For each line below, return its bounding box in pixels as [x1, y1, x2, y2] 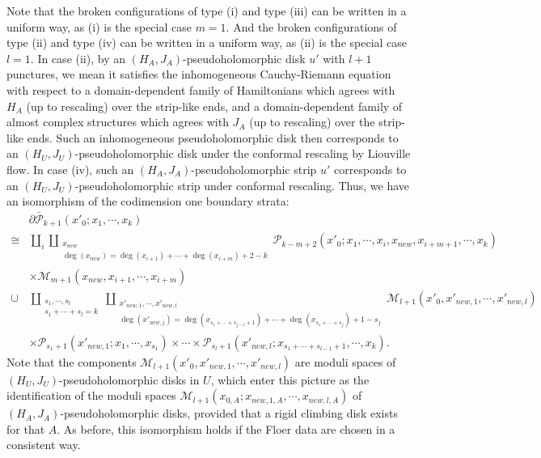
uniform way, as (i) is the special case [6, 18, 192, 35]
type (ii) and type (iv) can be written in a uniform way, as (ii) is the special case [6, 34, 408, 51]
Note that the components [6, 353, 137, 370]
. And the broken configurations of [226, 18, 397, 35]
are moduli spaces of [294, 353, 396, 370]
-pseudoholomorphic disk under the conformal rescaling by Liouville [74, 145, 411, 162]
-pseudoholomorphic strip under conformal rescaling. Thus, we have [74, 176, 410, 193]
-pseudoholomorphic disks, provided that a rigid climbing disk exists [60, 405, 398, 422]
